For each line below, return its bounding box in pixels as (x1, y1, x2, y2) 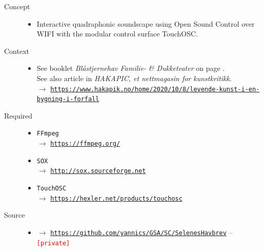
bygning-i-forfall (36, 95, 99, 103)
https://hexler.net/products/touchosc (50, 195, 182, 202)
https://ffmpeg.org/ (50, 140, 120, 148)
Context (4, 45, 29, 56)
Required (4, 110, 33, 121)
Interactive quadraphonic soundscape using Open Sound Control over (36, 18, 255, 29)
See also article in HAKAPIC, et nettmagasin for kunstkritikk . (36, 72, 232, 83)
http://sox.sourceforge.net (50, 167, 146, 175)
